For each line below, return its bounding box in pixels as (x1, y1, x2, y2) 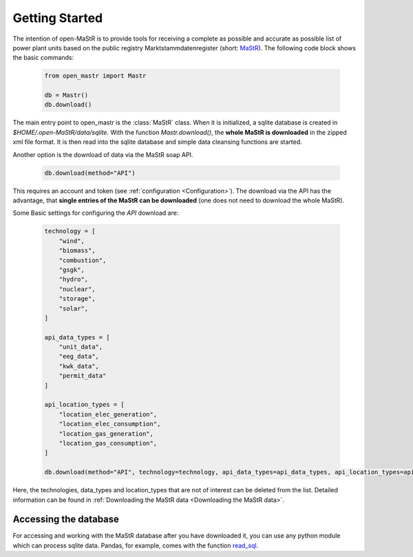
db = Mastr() (44, 92, 89, 99)
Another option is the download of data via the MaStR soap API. (12, 150, 193, 158)
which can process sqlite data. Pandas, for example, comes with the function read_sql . (12, 541, 259, 549)
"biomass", (59, 246, 96, 255)
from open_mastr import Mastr (44, 72, 147, 80)
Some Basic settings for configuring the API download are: (12, 209, 179, 217)
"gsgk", (59, 266, 85, 273)
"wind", (59, 237, 85, 244)
